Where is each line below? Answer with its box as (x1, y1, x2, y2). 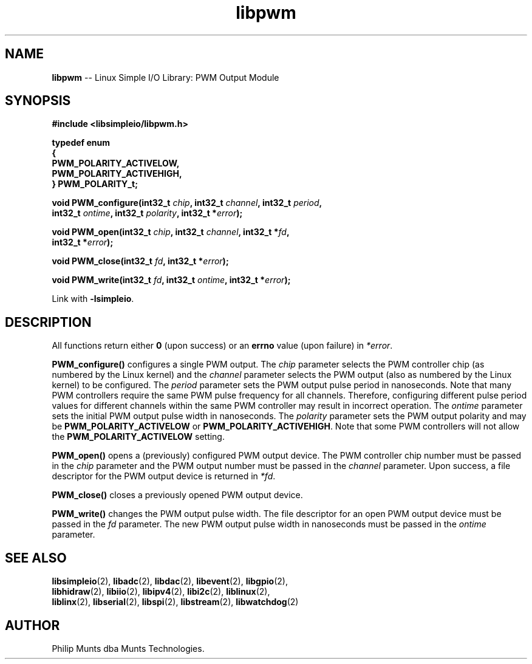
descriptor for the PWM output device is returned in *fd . (52, 471, 276, 482)
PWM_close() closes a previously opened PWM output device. (52, 490, 303, 501)
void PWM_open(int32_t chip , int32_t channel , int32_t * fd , (52, 227, 290, 238)
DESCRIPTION (5, 314, 92, 330)
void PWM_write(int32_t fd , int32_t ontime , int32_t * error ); (52, 275, 291, 286)
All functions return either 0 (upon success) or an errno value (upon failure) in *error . (52, 340, 393, 351)
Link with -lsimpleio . (52, 293, 134, 304)
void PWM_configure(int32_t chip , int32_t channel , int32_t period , (52, 197, 322, 208)
